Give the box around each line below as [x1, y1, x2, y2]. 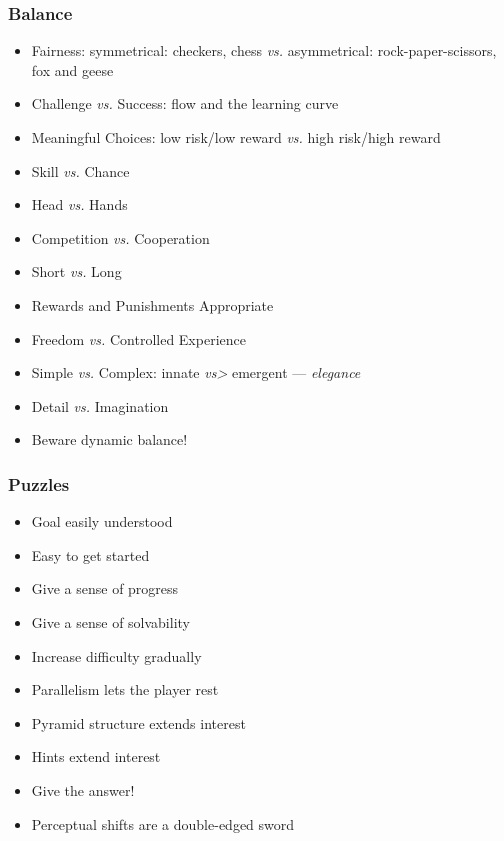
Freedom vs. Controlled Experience [31, 328, 246, 349]
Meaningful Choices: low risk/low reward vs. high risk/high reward [31, 127, 441, 147]
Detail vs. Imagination [31, 395, 169, 416]
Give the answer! [31, 779, 135, 800]
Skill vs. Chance [31, 160, 130, 181]
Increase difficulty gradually [31, 645, 202, 666]
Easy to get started [31, 544, 150, 565]
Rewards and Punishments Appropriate [31, 294, 274, 315]
